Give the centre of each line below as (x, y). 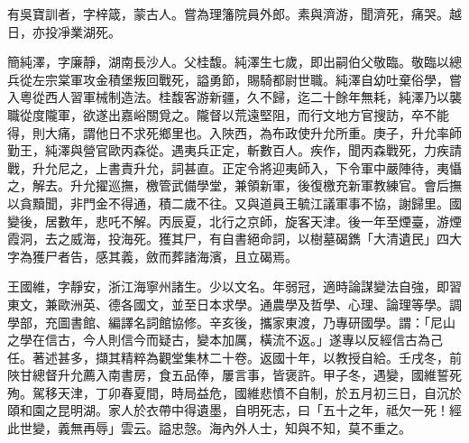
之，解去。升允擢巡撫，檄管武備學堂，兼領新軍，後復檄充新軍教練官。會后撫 (234, 185)
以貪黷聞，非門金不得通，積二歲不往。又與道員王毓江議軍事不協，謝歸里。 (228, 203)
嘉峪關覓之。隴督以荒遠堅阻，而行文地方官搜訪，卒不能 (285, 114)
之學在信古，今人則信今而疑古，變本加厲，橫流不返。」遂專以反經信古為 (219, 340)
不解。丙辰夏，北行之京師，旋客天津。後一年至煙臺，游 (285, 221)
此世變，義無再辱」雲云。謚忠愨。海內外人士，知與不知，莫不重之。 (209, 428)
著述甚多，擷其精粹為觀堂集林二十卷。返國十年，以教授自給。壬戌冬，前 (247, 357)
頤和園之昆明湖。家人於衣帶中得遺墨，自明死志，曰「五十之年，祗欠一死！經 (234, 410)
